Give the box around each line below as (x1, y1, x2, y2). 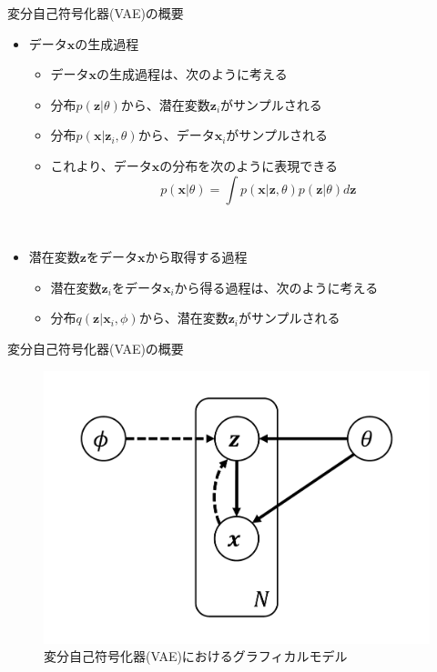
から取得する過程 (145, 247, 248, 266)
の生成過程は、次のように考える (97, 65, 288, 84)
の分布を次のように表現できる (159, 155, 338, 175)
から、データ (137, 125, 215, 145)
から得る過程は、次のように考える (174, 277, 379, 296)
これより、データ (50, 155, 152, 175)
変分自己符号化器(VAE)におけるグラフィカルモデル (44, 647, 348, 666)
